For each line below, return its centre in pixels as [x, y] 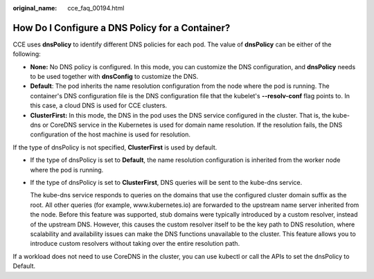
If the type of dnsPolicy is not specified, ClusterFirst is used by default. [115, 147]
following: [27, 54]
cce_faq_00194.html [96, 8]
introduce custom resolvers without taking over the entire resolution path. [135, 244]
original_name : [35, 8]
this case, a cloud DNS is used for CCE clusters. [99, 106]
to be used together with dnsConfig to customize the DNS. [114, 77]
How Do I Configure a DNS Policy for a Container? [122, 28]
